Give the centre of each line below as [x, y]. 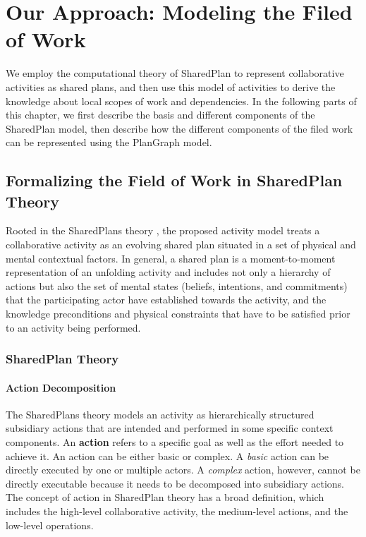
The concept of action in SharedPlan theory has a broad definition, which [165, 497]
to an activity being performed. [73, 327]
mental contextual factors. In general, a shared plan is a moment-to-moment [171, 258]
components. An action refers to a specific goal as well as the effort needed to [175, 442]
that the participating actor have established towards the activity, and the [166, 300]
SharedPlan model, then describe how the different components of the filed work [179, 128]
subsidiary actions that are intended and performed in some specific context [170, 428]
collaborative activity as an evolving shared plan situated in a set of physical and [181, 245]
